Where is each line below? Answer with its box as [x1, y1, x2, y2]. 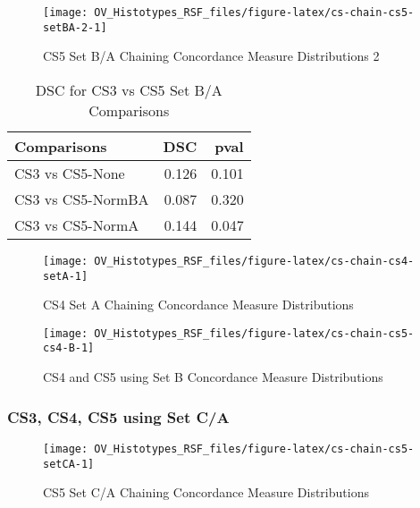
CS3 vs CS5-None [14, 162, 125, 183]
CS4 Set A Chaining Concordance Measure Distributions [43, 295, 354, 314]
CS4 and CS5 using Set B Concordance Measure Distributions [43, 368, 383, 386]
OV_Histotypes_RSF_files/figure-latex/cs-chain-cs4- [94, 254, 415, 267]
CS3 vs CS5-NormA [14, 214, 139, 235]
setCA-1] [43, 457, 95, 470]
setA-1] [43, 269, 88, 283]
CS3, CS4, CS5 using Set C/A [7, 405, 230, 428]
